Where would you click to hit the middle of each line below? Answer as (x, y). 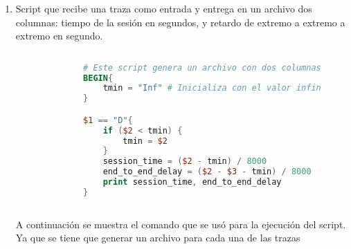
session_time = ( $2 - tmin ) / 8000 (185, 162)
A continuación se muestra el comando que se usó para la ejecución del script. (181, 224)
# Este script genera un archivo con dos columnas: (205, 67)
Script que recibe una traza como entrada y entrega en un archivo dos (164, 8)
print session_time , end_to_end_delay (192, 182)
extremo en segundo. (59, 36)
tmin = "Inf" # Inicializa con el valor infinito (219, 88)
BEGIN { (98, 78)
